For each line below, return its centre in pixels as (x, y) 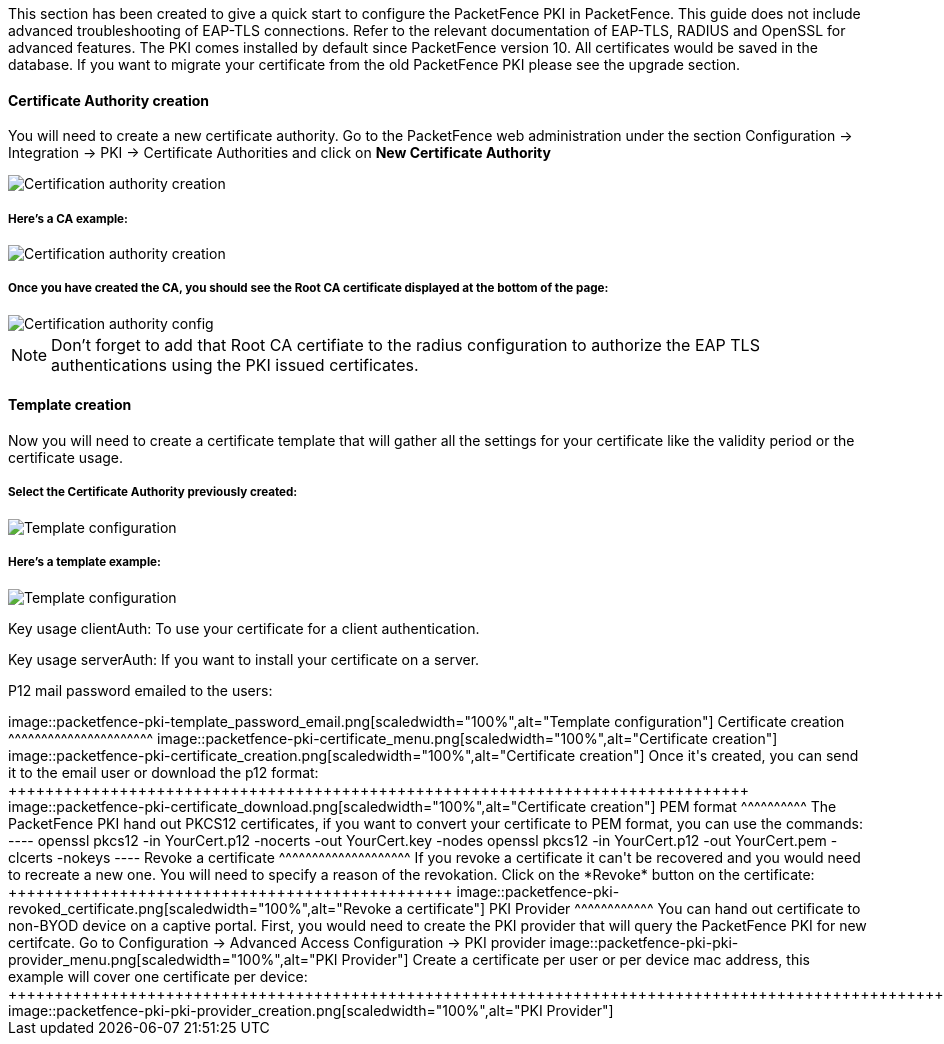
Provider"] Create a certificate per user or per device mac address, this (575, 959)
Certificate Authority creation (109, 100)
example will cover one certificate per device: (158, 976)
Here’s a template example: (84, 562)
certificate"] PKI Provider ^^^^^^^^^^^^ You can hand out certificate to (633, 908)
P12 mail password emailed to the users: (140, 690)
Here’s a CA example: (68, 218)
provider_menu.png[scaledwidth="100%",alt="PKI (173, 959)
